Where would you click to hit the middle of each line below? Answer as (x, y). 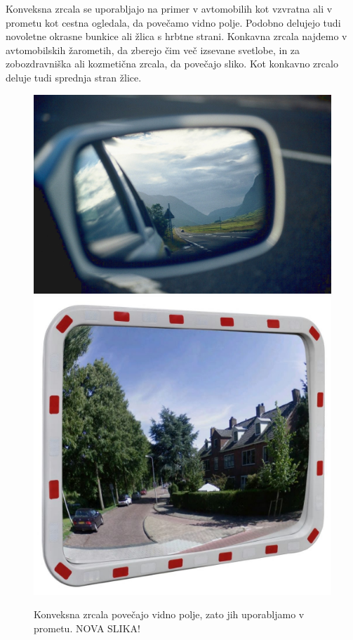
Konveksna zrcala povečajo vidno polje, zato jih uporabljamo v (169, 614)
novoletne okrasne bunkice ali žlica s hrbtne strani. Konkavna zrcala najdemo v (176, 36)
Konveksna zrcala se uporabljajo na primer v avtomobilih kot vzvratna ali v (169, 8)
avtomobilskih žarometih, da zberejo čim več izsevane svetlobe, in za (153, 50)
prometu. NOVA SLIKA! (87, 628)
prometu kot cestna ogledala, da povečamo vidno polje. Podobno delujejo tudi (173, 22)
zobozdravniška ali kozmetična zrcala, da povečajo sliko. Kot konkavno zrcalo (172, 64)
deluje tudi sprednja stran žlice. (74, 77)
